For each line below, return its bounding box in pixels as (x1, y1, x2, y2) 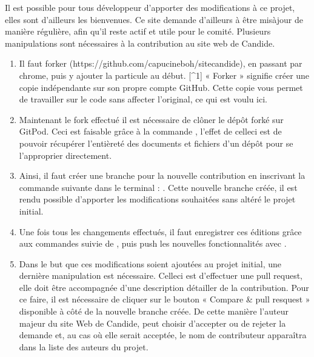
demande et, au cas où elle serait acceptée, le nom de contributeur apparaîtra (19, 329, 307, 341)
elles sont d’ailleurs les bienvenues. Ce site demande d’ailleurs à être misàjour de (5, 13, 303, 25)
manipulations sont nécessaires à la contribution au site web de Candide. (5, 36, 275, 49)
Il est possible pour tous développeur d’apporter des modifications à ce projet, (5, 1, 295, 13)
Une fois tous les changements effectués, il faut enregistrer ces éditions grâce (19, 225, 302, 238)
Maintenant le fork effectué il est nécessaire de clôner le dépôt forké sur (19, 113, 284, 125)
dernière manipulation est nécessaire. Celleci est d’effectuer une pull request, (19, 269, 303, 282)
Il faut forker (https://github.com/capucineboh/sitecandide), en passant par (19, 57, 302, 70)
